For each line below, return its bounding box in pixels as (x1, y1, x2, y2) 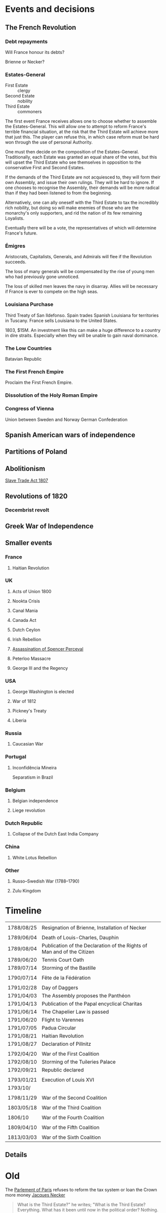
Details (5, 1151, 27, 1159)
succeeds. (5, 259, 26, 265)
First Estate (5, 83, 28, 89)
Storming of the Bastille (41, 964, 96, 971)
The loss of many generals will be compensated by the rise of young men (5, 269, 155, 275)
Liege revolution (12, 807, 45, 813)
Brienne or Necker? (5, 58, 45, 65)
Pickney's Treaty (12, 708, 47, 714)
